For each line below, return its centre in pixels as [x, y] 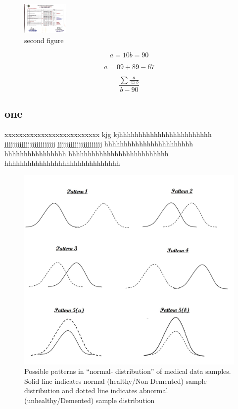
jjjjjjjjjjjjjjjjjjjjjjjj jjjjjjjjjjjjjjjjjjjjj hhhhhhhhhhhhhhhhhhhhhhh [99, 144]
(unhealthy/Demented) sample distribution [90, 400]
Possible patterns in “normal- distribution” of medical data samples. [128, 371]
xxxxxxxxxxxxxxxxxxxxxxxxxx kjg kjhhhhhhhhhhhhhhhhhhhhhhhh [108, 134]
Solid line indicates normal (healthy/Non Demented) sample [116, 381]
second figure [44, 40]
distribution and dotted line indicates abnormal [96, 390]
